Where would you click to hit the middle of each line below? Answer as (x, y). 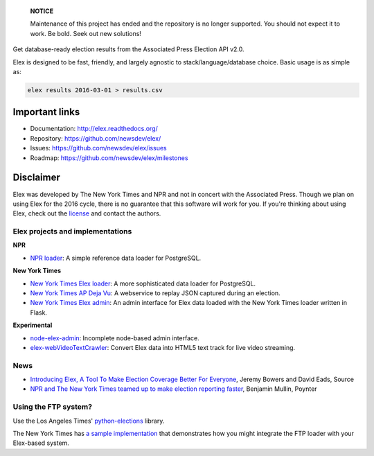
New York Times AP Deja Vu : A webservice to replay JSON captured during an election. (155, 293)
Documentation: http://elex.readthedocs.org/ (94, 129)
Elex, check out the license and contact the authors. (87, 213)
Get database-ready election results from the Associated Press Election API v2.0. (129, 49)
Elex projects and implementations (72, 231)
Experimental (33, 325)
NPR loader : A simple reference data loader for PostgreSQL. (116, 258)
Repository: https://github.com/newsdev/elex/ (96, 138)
